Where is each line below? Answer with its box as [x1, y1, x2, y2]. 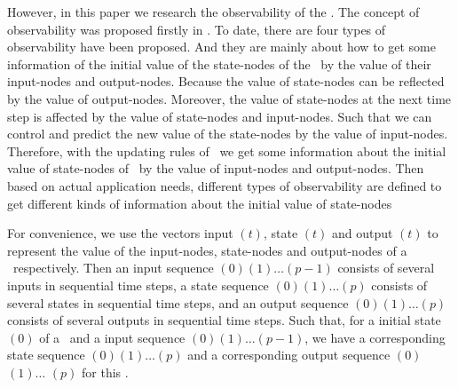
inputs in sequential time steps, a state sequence [7, 275, 269, 294]
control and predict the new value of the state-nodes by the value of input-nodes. [7, 124, 448, 143]
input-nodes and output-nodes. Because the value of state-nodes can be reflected [7, 72, 445, 91]
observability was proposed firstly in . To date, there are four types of [7, 20, 386, 38]
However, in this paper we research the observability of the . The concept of [7, 3, 420, 20]
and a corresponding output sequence [187, 345, 391, 364]
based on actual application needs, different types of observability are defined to [7, 176, 442, 194]
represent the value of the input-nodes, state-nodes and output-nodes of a [7, 241, 407, 259]
